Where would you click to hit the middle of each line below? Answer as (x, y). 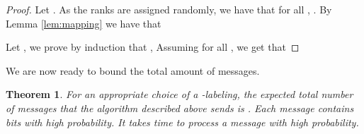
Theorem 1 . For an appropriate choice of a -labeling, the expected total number (180, 94)
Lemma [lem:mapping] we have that (84, 23)
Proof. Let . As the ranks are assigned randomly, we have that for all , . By (169, 9)
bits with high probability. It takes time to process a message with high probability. (182, 122)
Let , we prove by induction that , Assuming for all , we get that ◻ (153, 47)
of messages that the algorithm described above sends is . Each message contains (180, 108)
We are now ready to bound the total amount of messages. (133, 70)
